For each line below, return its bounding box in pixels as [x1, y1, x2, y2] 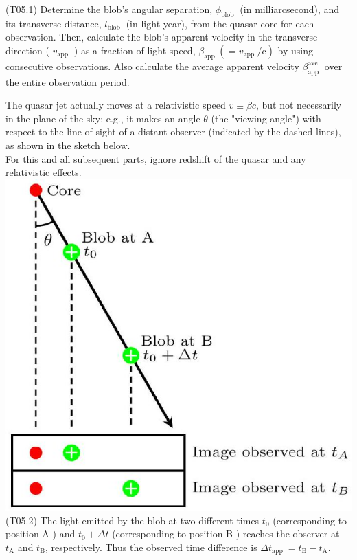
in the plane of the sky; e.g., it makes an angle [5, 111, 200, 125]
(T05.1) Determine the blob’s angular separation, [5, 2, 213, 16]
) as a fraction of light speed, [73, 43, 196, 57]
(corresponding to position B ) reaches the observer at [112, 526, 340, 541]
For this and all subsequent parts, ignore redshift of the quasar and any [5, 151, 306, 166]
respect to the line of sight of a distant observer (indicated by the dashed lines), [5, 124, 341, 139]
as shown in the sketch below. [5, 137, 130, 152]
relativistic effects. [5, 165, 82, 179]
